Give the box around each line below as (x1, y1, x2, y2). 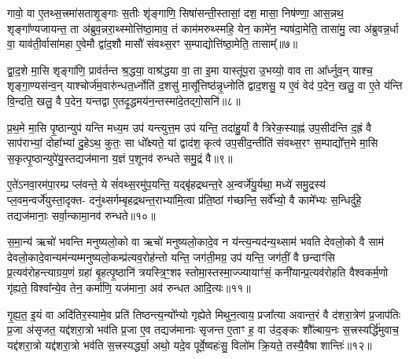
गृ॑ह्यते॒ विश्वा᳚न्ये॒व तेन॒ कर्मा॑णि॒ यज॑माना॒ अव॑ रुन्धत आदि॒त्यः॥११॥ (7, 279, 251, 295)
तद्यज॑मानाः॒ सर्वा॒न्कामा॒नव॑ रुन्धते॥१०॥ (7, 207, 156, 223)
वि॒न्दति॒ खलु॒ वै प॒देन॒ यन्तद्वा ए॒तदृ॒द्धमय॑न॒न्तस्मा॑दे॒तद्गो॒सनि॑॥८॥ (7, 92, 241, 108)
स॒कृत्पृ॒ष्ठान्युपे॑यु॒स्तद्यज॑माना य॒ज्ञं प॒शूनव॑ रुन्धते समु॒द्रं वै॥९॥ (7, 149, 233, 166)
